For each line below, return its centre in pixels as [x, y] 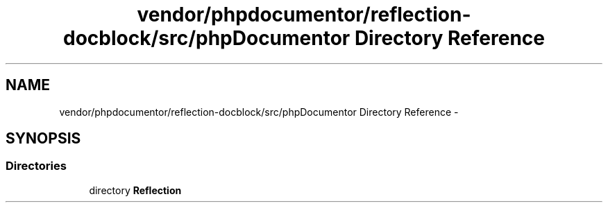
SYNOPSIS [43, 139]
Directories [36, 166]
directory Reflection [135, 190]
